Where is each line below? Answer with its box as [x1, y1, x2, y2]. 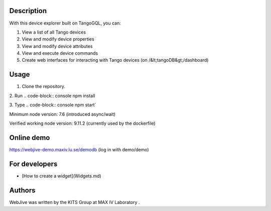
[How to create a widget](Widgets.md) [22, 173, 101, 179]
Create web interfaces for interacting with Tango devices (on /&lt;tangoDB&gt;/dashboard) [22, 57, 209, 63]
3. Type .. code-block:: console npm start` [9, 102, 96, 108]
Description [9, 7, 47, 15]
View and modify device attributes [22, 43, 93, 49]
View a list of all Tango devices [22, 29, 86, 35]
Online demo [9, 133, 50, 142]
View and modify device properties [22, 36, 95, 42]
